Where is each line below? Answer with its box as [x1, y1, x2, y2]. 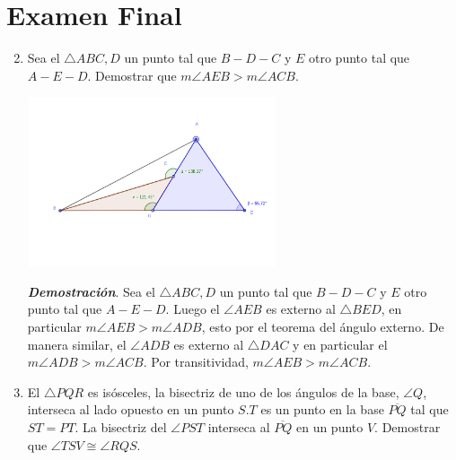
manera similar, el [27, 334, 127, 353]
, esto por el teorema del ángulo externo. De [201, 317, 444, 336]
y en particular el [293, 334, 388, 353]
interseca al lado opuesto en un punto [27, 400, 234, 419]
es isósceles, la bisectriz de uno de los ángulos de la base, [87, 382, 399, 401]
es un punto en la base [260, 400, 384, 419]
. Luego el [165, 299, 220, 318]
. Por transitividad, [143, 352, 249, 371]
